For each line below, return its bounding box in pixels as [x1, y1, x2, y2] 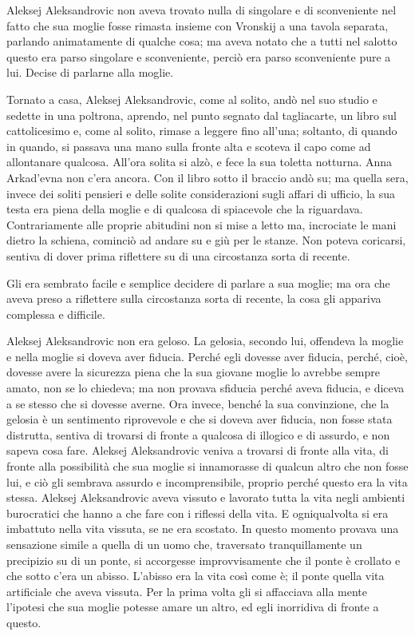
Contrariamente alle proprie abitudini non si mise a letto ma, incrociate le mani [6, 216, 397, 233]
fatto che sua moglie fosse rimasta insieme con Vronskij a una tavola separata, [6, 17, 389, 34]
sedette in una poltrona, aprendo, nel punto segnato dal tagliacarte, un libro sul [6, 106, 397, 123]
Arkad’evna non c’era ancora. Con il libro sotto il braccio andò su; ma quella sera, [6, 169, 409, 185]
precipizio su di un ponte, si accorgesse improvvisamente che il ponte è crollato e [6, 551, 401, 568]
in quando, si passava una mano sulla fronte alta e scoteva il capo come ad [6, 137, 371, 154]
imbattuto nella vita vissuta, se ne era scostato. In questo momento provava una [6, 520, 399, 537]
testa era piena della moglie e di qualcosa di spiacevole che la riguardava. [6, 201, 363, 217]
